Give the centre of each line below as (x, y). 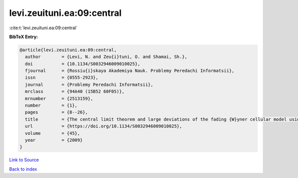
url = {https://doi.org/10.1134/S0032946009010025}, (104, 126)
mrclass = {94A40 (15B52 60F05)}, (75, 91)
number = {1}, (51, 106)
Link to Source (24, 160)
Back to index (23, 169)
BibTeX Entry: (24, 37)
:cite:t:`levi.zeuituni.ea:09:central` (43, 28)
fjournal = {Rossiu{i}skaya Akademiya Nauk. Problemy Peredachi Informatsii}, (130, 71)
